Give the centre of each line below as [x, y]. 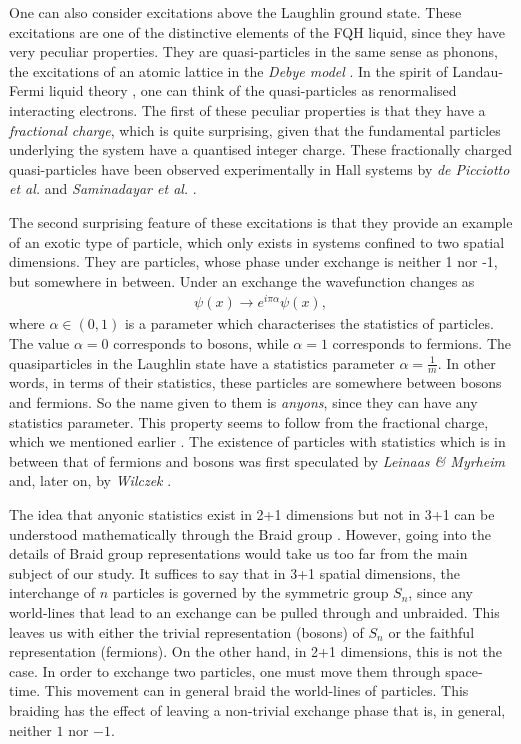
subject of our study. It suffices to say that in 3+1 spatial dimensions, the [234, 572]
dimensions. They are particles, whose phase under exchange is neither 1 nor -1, [253, 261]
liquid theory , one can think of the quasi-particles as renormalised [252, 90]
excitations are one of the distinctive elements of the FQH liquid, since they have [257, 31]
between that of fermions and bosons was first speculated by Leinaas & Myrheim [257, 460]
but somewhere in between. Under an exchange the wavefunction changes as [242, 280]
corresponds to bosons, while [201, 343]
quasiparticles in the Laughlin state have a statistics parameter [202, 362]
